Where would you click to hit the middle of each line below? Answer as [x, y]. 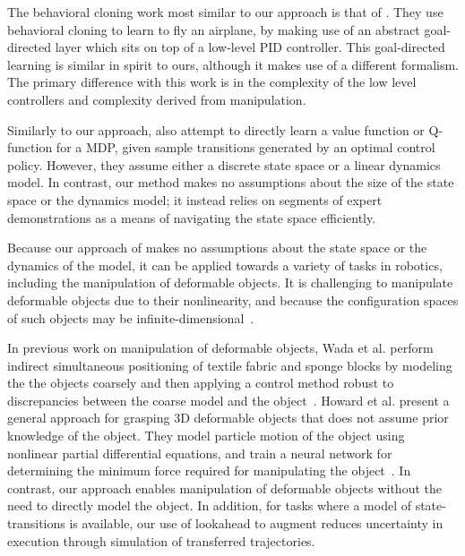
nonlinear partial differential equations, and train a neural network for [200, 453]
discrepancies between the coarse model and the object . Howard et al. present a [228, 400]
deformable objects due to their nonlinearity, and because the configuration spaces [233, 299]
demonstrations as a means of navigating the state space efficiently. [192, 217]
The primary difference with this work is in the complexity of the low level [212, 82]
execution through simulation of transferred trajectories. [161, 540]
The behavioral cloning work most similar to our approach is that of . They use [225, 12]
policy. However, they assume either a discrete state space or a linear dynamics [224, 164]
